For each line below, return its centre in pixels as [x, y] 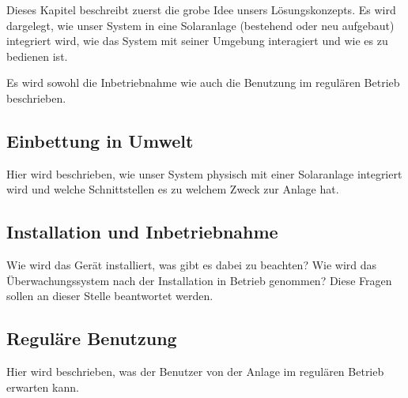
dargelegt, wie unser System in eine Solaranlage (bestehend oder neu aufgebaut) [200, 25]
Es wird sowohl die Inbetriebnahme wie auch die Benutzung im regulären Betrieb [203, 83]
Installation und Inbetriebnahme [142, 232]
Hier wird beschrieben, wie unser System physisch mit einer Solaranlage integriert [204, 173]
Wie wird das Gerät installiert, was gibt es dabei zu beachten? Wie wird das [192, 265]
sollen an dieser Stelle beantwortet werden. [110, 296]
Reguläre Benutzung [92, 338]
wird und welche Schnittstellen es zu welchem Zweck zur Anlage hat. [173, 189]
